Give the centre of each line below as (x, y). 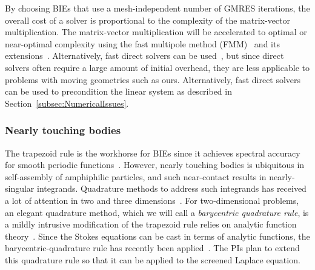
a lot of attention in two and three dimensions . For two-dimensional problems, (152, 200)
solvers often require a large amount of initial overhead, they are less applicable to (157, 67)
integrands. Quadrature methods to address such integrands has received (172, 188)
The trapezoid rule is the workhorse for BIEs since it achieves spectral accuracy (153, 153)
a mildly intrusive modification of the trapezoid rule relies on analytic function (151, 224)
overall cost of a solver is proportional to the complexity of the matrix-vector (148, 20)
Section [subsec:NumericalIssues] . (67, 103)
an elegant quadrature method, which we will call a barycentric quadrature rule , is (157, 212)
